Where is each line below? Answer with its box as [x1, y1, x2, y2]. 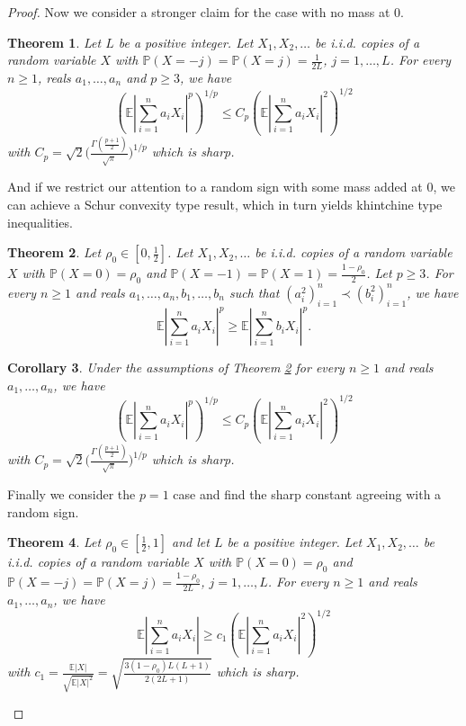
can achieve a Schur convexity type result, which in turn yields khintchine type [7, 195, 443, 214]
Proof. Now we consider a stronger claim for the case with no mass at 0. [7, 3, 405, 21]
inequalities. [7, 212, 73, 231]
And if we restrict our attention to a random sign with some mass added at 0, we [7, 177, 455, 196]
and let [171, 533, 210, 551]
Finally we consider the [7, 485, 136, 504]
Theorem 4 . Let [7, 533, 102, 551]
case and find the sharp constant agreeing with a [173, 485, 442, 504]
